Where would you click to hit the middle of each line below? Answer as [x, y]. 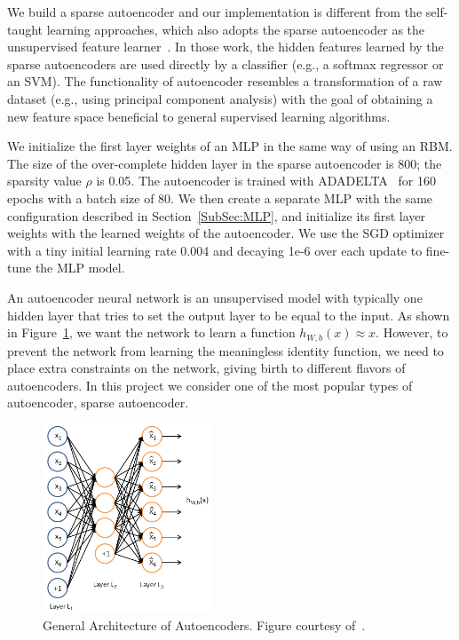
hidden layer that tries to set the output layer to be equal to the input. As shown [229, 315]
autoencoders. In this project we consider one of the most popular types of [210, 385]
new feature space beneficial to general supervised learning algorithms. [199, 116]
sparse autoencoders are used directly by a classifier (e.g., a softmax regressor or [226, 63]
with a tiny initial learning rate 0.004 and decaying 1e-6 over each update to [215, 250]
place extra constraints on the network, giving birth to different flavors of [206, 368]
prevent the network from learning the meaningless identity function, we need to [226, 350]
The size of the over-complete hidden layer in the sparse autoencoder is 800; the [225, 163]
